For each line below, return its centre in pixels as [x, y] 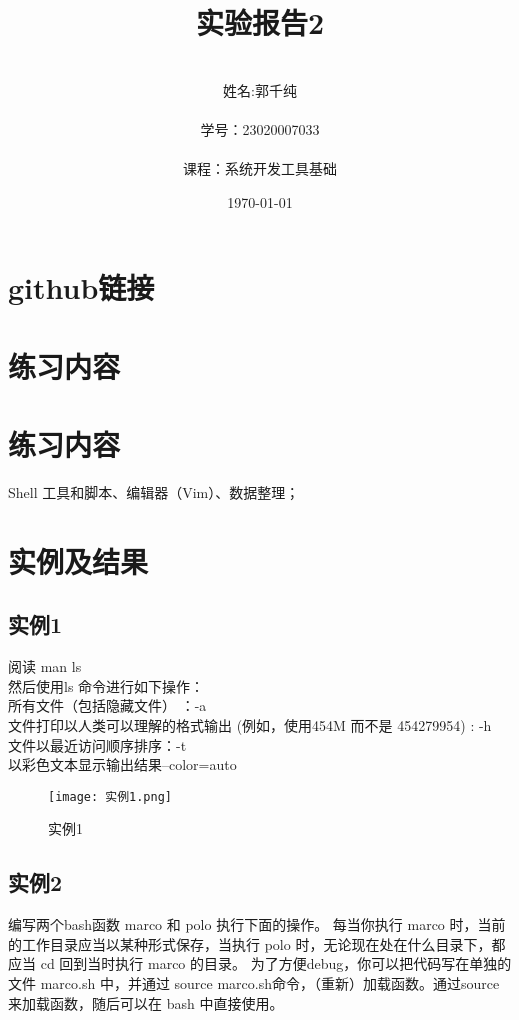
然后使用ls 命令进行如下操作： [106, 685]
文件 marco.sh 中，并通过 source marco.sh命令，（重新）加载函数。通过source [254, 982]
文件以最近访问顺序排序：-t [97, 744]
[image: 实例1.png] [110, 796]
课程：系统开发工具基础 [260, 168]
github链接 [81, 287]
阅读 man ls [45, 666]
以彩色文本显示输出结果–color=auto [122, 764]
